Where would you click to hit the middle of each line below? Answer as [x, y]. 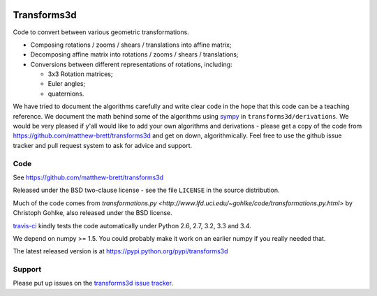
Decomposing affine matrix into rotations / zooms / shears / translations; [134, 54]
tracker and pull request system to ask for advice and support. [103, 145]
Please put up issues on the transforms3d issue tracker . [93, 283]
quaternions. [66, 94]
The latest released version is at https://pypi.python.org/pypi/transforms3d [120, 251]
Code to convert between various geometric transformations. [101, 32]
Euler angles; [67, 84]
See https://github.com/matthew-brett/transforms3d [88, 177]
